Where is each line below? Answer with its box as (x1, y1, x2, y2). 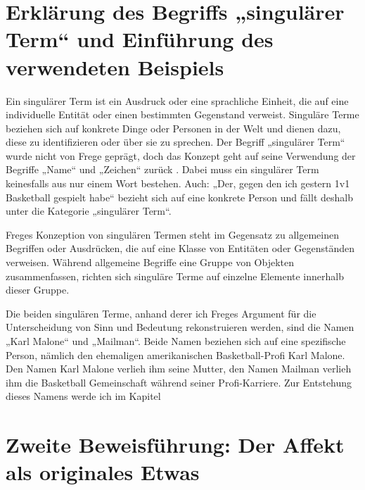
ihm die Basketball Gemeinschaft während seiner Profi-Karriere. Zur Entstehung (6, 375, 352, 389)
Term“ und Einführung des (6, 25, 274, 54)
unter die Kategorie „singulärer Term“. (6, 203, 172, 218)
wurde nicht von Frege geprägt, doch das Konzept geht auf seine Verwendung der (6, 148, 356, 163)
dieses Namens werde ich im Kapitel (6, 389, 161, 403)
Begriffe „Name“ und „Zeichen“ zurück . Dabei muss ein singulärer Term (6, 162, 319, 177)
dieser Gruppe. (6, 282, 70, 297)
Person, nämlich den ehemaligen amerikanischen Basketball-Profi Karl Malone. (6, 347, 345, 362)
